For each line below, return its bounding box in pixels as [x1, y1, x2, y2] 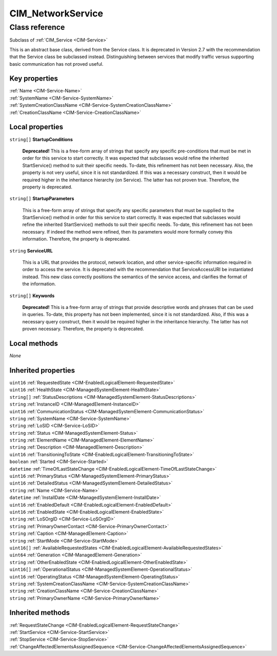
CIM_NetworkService [9, 8, 104, 19]
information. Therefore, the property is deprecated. [22, 236, 131, 242]
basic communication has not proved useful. [9, 61, 104, 67]
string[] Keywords [9, 293, 55, 299]
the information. [22, 281, 56, 287]
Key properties [9, 74, 58, 83]
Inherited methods [9, 608, 70, 617]
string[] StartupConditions [9, 136, 73, 142]
